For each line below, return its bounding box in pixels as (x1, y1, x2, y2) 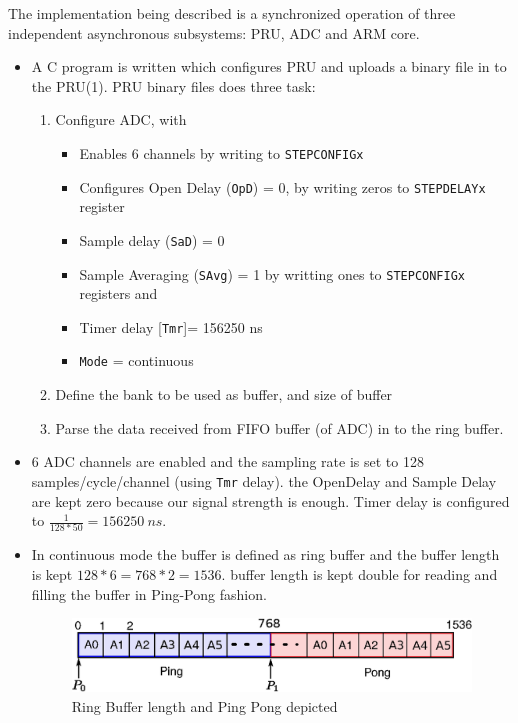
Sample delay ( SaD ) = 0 (79, 229, 225, 250)
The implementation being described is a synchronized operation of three (8, 3, 456, 23)
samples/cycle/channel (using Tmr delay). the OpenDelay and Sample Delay (31, 470, 497, 491)
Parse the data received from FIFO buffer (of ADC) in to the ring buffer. (55, 417, 504, 438)
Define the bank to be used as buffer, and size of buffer (55, 384, 393, 405)
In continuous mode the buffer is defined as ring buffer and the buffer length (31, 544, 500, 565)
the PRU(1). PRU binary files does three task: (31, 75, 316, 96)
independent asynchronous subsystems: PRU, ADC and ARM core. (8, 22, 420, 43)
